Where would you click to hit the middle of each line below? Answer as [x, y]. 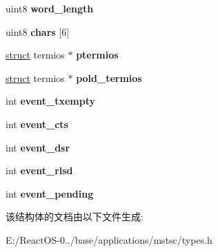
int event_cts [37, 124]
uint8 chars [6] [38, 31]
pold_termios [109, 77]
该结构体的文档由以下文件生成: [75, 217]
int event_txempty [50, 101]
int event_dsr [38, 147]
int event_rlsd [39, 170]
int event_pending [50, 193]
